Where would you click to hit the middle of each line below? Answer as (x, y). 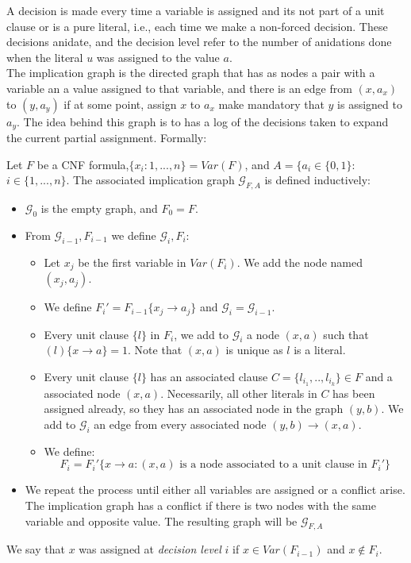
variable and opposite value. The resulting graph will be (161, 521)
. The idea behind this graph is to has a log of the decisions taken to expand (203, 121)
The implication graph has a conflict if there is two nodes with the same (200, 505)
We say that (36, 549)
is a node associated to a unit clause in (273, 465)
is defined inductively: (317, 180)
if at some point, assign (120, 104)
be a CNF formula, (83, 164)
